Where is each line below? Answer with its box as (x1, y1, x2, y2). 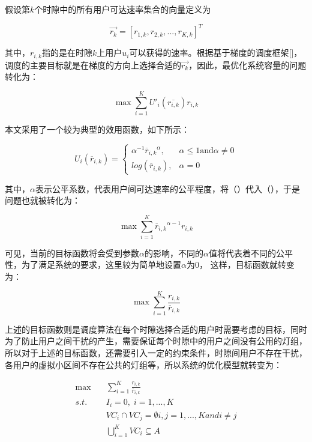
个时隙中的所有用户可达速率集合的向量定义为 (34, 3, 211, 15)
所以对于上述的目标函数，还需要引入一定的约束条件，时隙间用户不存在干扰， (5, 346, 307, 359)
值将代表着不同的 (208, 246, 276, 259)
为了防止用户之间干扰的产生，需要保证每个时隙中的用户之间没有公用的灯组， (5, 335, 307, 347)
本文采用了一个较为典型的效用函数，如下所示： (5, 123, 190, 135)
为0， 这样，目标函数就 (186, 258, 278, 271)
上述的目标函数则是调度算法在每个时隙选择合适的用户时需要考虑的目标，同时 (5, 322, 307, 335)
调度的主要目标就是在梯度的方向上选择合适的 (5, 58, 181, 71)
